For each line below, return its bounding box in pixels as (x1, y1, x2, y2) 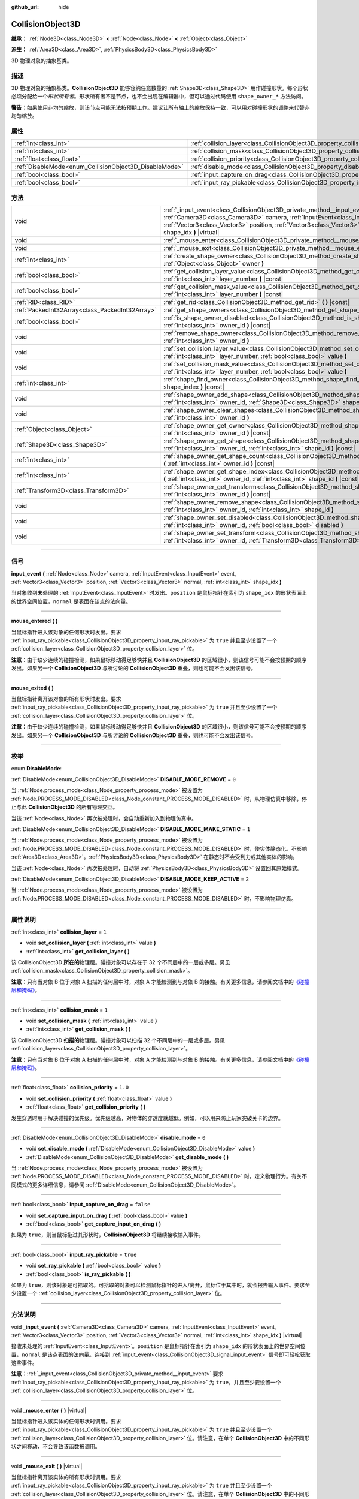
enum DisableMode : (11, 764, 62, 772)
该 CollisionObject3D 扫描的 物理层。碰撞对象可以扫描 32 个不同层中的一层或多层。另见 (11, 1036, 226, 1043)
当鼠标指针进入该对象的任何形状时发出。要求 (11, 628, 121, 636)
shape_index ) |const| (163, 383, 224, 391)
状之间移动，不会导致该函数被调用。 (11, 1443, 101, 1450)
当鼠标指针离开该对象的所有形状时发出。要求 (11, 695, 121, 702)
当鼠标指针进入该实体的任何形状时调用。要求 (11, 1418, 121, 1425)
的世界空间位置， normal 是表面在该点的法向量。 (11, 597, 132, 605)
